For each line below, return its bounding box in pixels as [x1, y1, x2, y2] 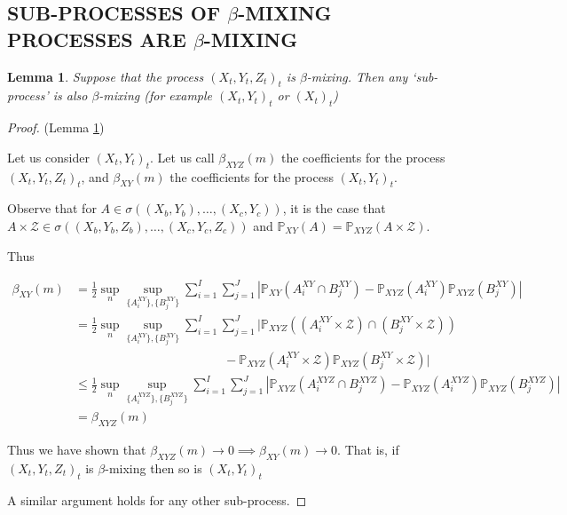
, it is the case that [282, 199, 386, 218]
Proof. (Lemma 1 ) [7, 118, 105, 137]
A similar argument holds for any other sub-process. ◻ [7, 490, 307, 509]
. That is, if [337, 440, 399, 458]
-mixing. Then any [306, 67, 408, 85]
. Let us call [150, 147, 215, 166]
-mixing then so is [105, 458, 202, 477]
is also [52, 86, 88, 105]
